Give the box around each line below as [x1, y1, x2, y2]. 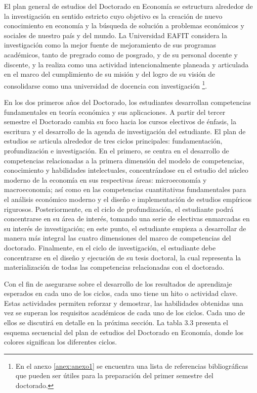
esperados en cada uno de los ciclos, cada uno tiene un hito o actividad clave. [4, 288, 238, 298]
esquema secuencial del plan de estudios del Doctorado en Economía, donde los [4, 327, 244, 337]
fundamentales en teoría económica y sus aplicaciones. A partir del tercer [4, 106, 225, 117]
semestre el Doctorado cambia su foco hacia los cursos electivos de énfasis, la [4, 116, 236, 127]
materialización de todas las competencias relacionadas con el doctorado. [4, 262, 224, 272]
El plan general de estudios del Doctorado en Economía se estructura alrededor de [4, 1, 253, 11]
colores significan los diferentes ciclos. [4, 337, 117, 347]
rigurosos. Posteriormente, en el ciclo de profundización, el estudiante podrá [4, 203, 234, 214]
